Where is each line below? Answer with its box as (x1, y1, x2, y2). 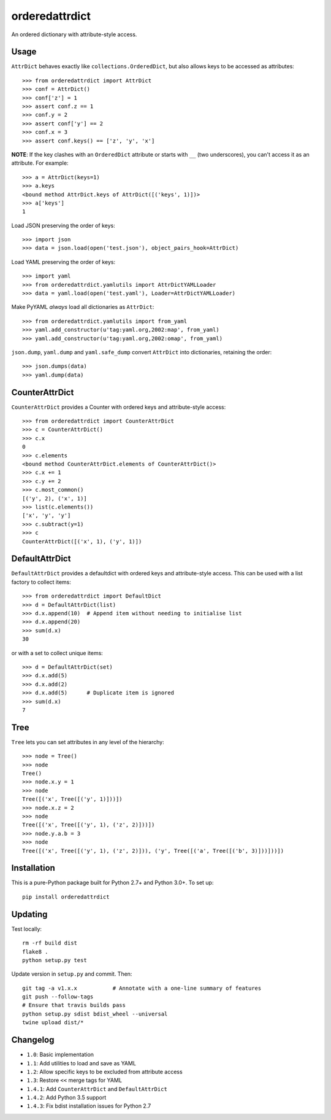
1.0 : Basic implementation (26, 1051, 94, 1059)
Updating (11, 909, 48, 919)
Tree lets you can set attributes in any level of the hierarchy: (11, 738, 165, 745)
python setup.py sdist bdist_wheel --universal (22, 1010, 168, 1017)
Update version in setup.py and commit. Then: (11, 970, 132, 978)
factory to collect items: (11, 578, 72, 586)
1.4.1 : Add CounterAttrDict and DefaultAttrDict (26, 1085, 168, 1092)
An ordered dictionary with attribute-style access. (11, 31, 137, 38)
